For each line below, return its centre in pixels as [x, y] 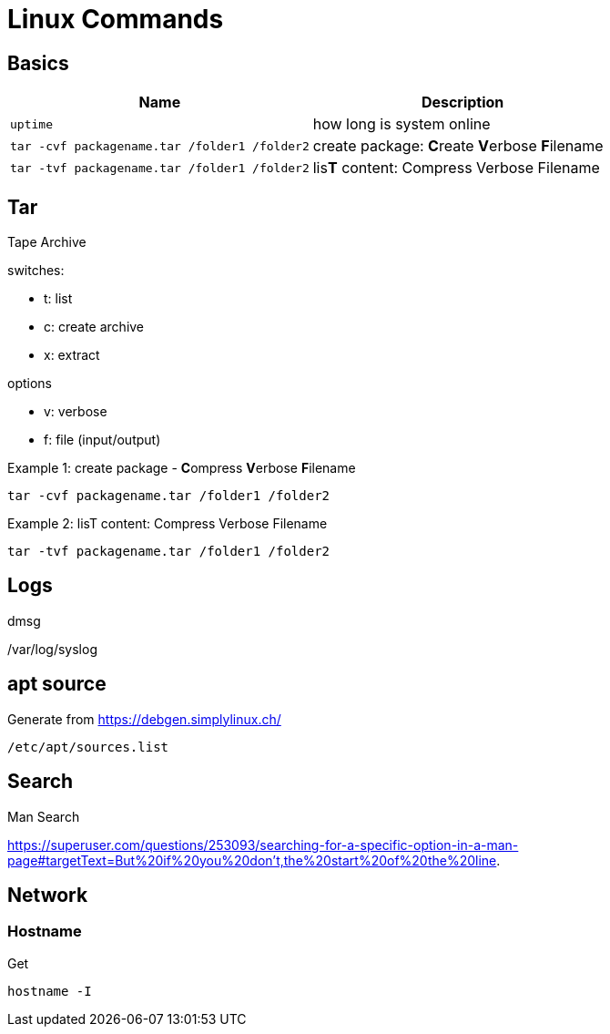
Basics [38, 63]
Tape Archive [47, 242]
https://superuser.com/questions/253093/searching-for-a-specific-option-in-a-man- [263, 845]
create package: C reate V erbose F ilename [458, 146]
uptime [31, 124]
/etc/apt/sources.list [88, 747]
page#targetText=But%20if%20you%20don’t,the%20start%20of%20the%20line [252, 860]
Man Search [44, 816]
